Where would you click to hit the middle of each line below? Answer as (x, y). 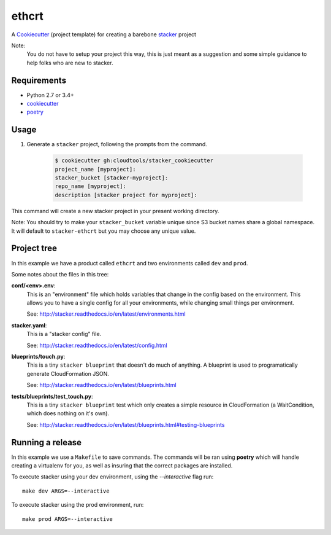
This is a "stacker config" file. (64, 334)
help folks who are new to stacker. (70, 63)
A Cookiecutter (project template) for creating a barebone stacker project (104, 34)
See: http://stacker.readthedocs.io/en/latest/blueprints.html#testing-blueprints (126, 424)
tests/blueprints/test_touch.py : (52, 396)
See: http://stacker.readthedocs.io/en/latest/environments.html (106, 314)
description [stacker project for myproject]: (126, 195)
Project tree (34, 248)
